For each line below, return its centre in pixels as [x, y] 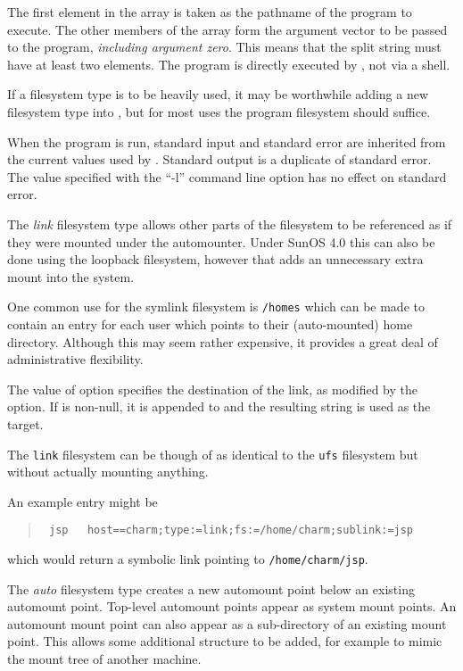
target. [25, 423]
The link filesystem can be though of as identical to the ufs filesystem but [213, 454]
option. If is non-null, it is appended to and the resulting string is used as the [219, 406]
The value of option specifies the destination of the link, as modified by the [212, 389]
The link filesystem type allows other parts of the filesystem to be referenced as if [230, 224]
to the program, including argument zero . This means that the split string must [224, 47]
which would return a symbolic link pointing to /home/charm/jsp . [188, 559]
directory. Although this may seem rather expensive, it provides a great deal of [223, 341]
